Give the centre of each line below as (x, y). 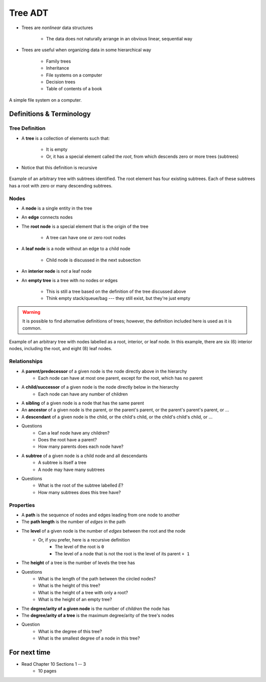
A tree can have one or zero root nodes (86, 238)
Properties (22, 505)
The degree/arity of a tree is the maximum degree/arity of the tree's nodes (98, 615)
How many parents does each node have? (81, 447)
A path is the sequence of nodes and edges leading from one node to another (100, 515)
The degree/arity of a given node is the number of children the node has (96, 609)
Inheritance (58, 68)
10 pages (47, 671)
